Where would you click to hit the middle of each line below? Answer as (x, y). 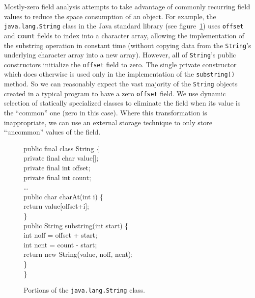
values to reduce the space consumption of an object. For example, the (110, 16)
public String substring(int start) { (76, 225)
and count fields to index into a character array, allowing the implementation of (124, 35)
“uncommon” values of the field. (52, 132)
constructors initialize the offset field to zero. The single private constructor (120, 64)
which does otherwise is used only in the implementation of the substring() (119, 74)
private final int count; (57, 177)
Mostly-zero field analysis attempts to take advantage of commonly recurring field (127, 6)
